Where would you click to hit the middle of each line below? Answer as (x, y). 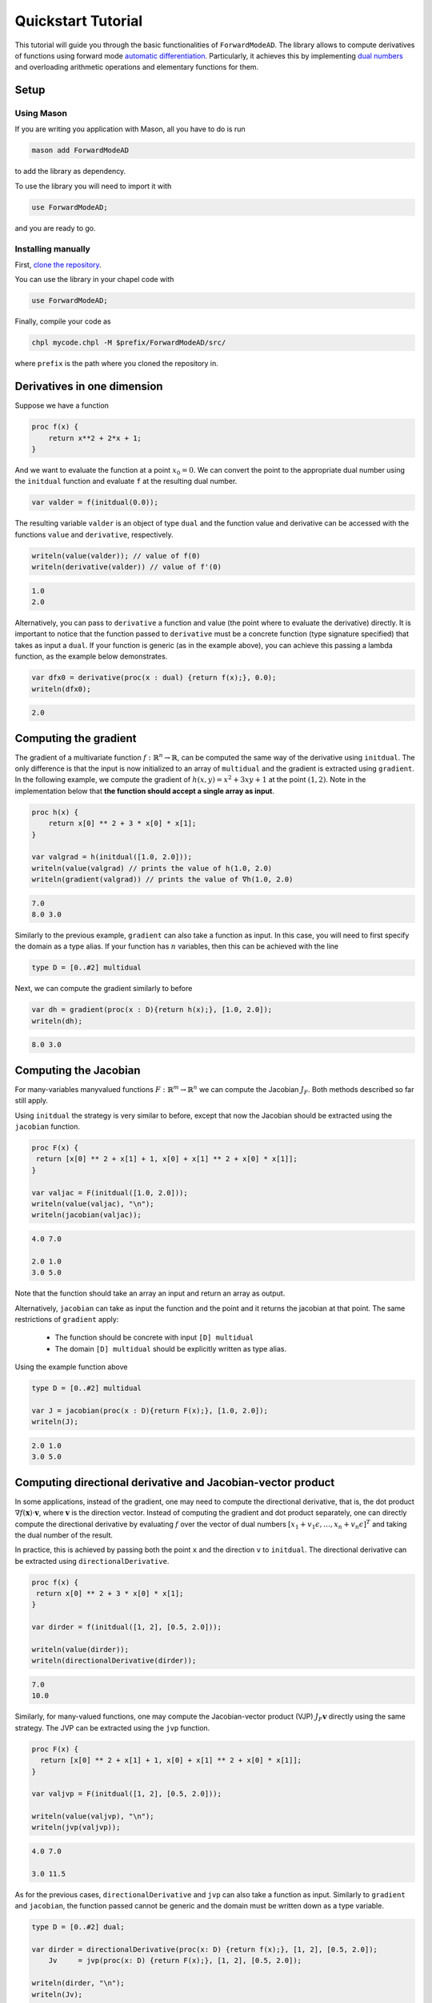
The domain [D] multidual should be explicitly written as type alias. (171, 1348)
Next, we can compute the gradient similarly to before (104, 989)
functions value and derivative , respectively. (94, 534)
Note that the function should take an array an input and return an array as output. (150, 1293)
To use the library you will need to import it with (93, 186)
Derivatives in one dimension (89, 387)
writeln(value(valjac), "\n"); (93, 1204)
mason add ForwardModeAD (80, 151)
